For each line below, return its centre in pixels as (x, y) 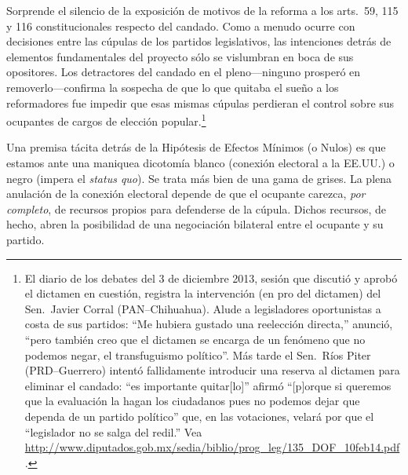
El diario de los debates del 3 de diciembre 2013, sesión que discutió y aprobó (211, 278)
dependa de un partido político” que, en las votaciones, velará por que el (199, 416)
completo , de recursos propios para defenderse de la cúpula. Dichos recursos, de (197, 208)
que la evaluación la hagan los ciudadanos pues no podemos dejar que (192, 401)
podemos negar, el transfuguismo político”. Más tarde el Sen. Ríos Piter (198, 354)
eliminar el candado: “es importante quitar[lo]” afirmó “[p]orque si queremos (208, 385)
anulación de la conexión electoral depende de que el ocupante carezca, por (186, 194)
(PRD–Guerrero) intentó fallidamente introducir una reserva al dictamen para (212, 370)
